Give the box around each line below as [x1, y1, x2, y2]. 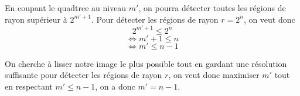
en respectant [5, 80, 53, 92]
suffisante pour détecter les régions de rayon [5, 69, 162, 81]
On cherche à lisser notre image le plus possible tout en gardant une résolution [5, 57, 287, 69]
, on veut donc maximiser [168, 69, 260, 81]
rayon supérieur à [5, 13, 67, 25]
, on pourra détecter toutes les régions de [138, 2, 286, 13]
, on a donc [95, 80, 135, 92]
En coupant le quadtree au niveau [5, 2, 127, 13]
